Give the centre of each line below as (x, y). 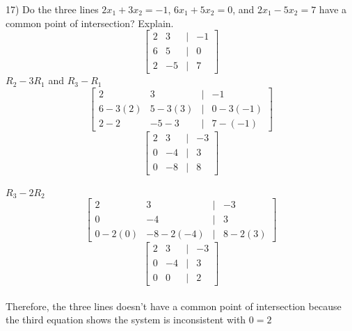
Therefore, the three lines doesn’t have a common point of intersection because (174, 306)
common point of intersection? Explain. (90, 23)
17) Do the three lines (52, 9)
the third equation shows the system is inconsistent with (126, 320)
